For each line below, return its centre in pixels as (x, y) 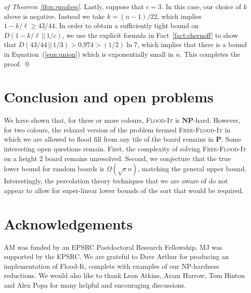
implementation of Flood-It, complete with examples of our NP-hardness (112, 266)
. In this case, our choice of (201, 6)
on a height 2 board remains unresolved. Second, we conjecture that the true (118, 158)
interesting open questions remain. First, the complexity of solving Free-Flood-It (125, 149)
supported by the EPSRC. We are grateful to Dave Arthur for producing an (117, 256)
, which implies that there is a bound (192, 44)
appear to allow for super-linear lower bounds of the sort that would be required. (124, 190)
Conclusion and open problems (109, 97)
